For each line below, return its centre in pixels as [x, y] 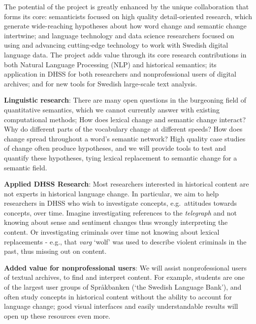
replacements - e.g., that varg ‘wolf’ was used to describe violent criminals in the [125, 241]
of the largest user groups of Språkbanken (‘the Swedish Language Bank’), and [123, 287]
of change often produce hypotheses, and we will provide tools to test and [115, 148]
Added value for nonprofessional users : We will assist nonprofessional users [125, 267]
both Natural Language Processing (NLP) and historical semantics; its [110, 64]
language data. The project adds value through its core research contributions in [125, 54]
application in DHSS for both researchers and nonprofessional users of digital [120, 74]
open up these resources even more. [57, 315]
